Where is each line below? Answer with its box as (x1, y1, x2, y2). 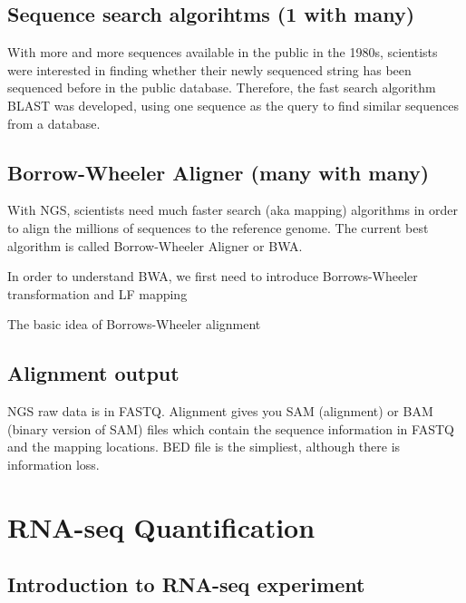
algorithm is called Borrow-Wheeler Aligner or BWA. (7, 236, 303, 255)
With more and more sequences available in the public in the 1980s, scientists (7, 43, 438, 62)
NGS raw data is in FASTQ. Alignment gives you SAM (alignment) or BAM (7, 402, 433, 421)
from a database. (7, 113, 101, 132)
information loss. (7, 454, 100, 473)
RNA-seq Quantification (7, 508, 316, 545)
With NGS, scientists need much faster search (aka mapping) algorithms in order (7, 200, 458, 219)
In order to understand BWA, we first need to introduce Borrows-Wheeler (7, 267, 418, 286)
